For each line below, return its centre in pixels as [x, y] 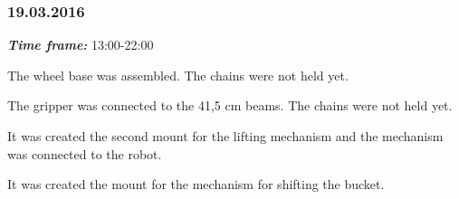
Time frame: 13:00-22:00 [81, 45]
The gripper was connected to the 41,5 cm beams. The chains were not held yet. [230, 105]
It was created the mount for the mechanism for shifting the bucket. [196, 184]
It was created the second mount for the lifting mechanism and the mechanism [225, 136]
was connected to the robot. [85, 153]
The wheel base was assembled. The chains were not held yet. [178, 75]
